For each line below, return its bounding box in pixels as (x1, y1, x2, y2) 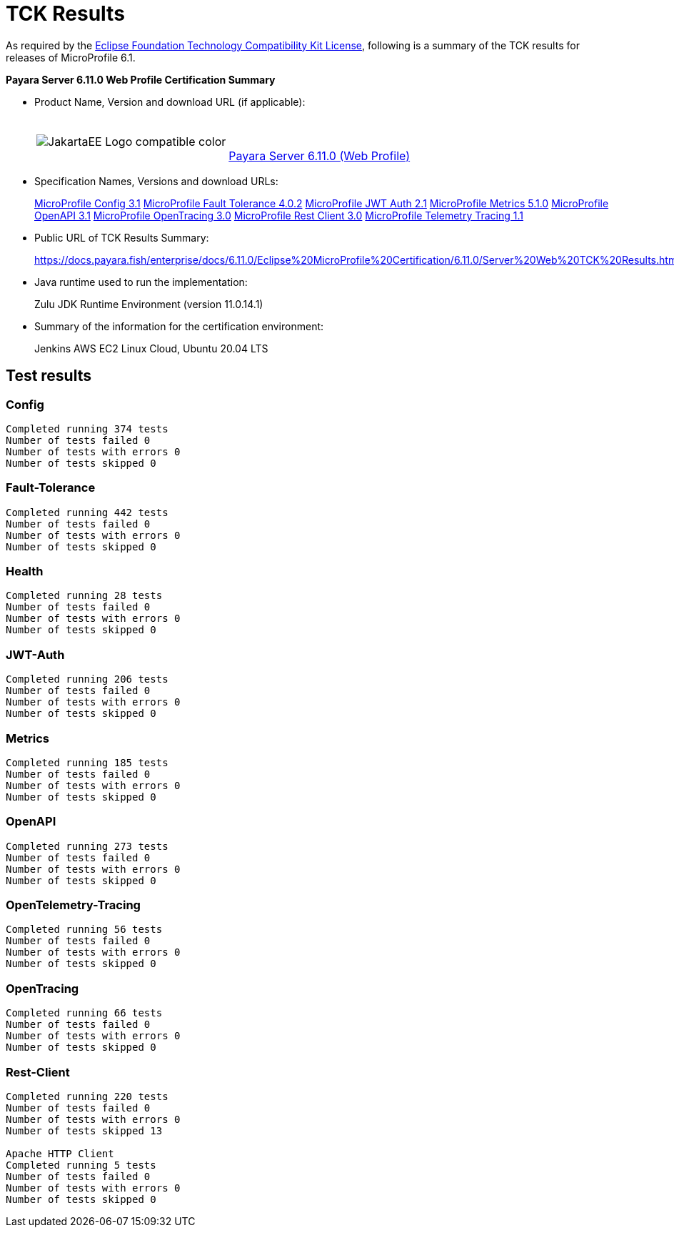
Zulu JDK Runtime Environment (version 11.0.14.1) (34, 297, 263, 310)
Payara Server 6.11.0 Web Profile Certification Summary (6, 73, 276, 86)
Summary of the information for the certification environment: (34, 320, 324, 332)
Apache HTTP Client (6, 1147, 114, 1159)
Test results (6, 367, 91, 385)
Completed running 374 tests (6, 422, 168, 435)
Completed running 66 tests (6, 1007, 163, 1019)
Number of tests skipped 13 (6, 1124, 163, 1137)
